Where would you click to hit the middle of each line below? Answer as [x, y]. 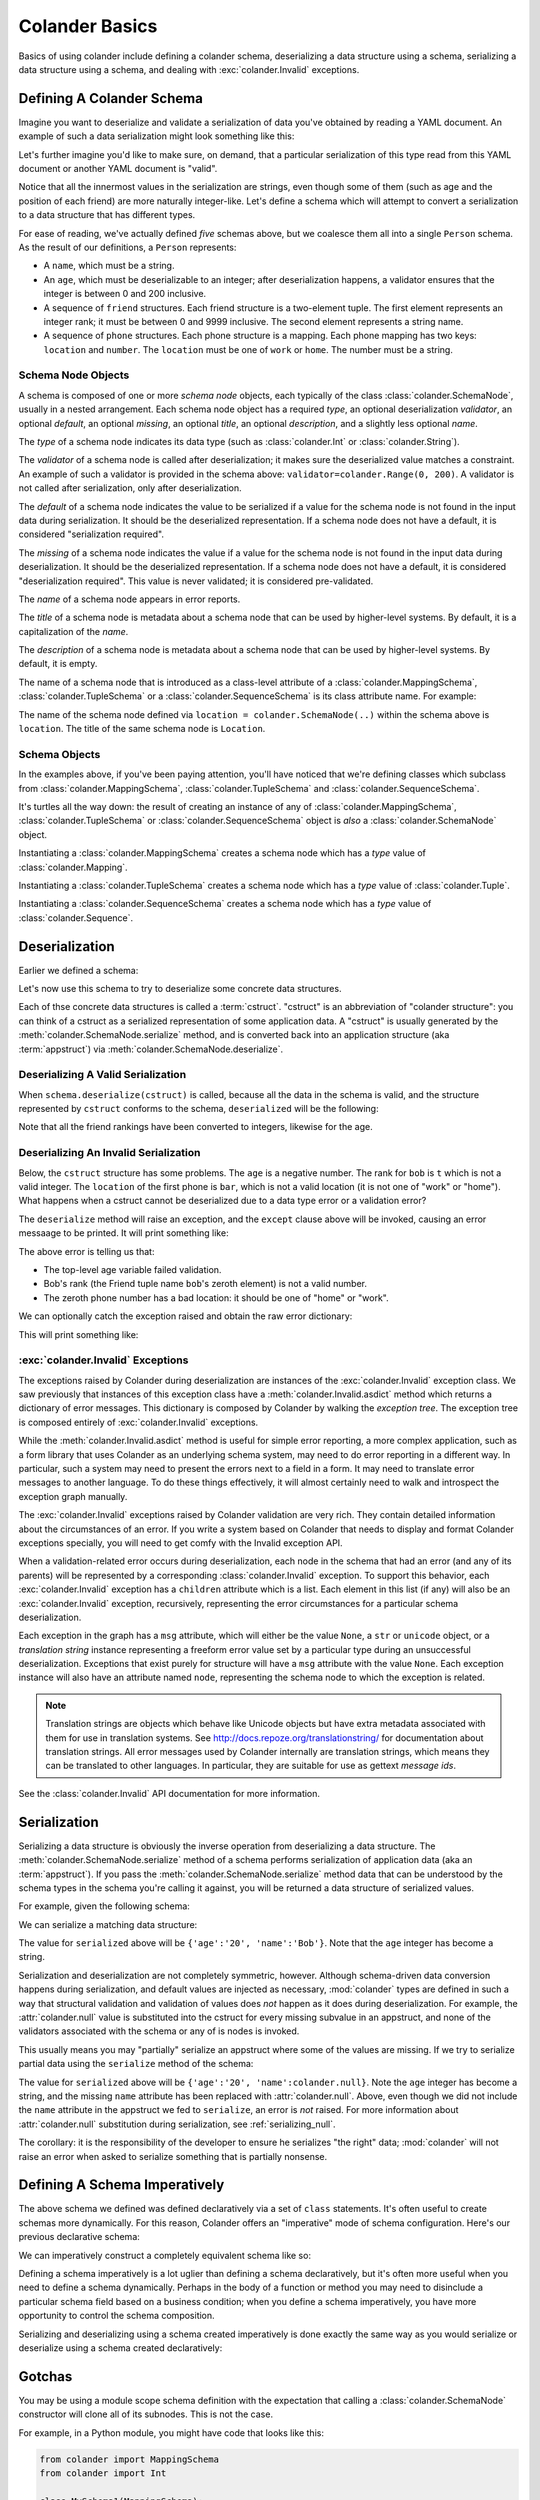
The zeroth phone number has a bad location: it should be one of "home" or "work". [216, 1297]
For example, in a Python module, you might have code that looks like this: [171, 2432]
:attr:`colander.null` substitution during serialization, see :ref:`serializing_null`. [177, 2124]
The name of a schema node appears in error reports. [129, 599]
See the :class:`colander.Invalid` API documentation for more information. [169, 1793]
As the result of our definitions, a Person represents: [127, 247]
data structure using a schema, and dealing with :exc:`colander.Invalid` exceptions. [189, 69]
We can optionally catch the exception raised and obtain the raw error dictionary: [185, 1316]
